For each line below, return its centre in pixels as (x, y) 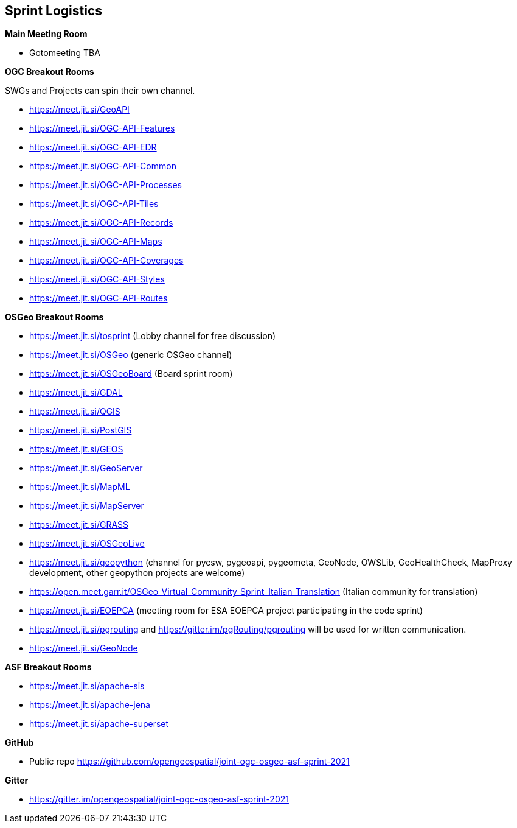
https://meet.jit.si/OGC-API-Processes (106, 185)
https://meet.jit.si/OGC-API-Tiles (94, 204)
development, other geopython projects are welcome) (137, 573)
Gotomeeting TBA (65, 53)
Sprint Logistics (54, 11)
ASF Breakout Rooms (48, 667)
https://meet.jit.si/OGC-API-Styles (97, 279)
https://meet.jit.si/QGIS (75, 412)
